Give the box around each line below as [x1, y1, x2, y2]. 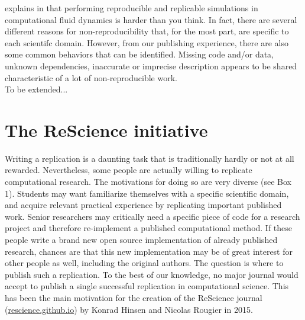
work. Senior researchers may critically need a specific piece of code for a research [5, 210, 300, 222]
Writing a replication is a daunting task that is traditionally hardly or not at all [5, 152, 294, 164]
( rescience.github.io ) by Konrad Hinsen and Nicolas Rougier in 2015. [5, 303, 253, 315]
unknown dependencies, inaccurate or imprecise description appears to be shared [5, 59, 297, 72]
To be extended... [5, 83, 68, 95]
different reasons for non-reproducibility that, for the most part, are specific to [5, 25, 289, 37]
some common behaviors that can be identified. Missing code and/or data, [5, 48, 274, 60]
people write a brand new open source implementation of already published [5, 233, 278, 246]
